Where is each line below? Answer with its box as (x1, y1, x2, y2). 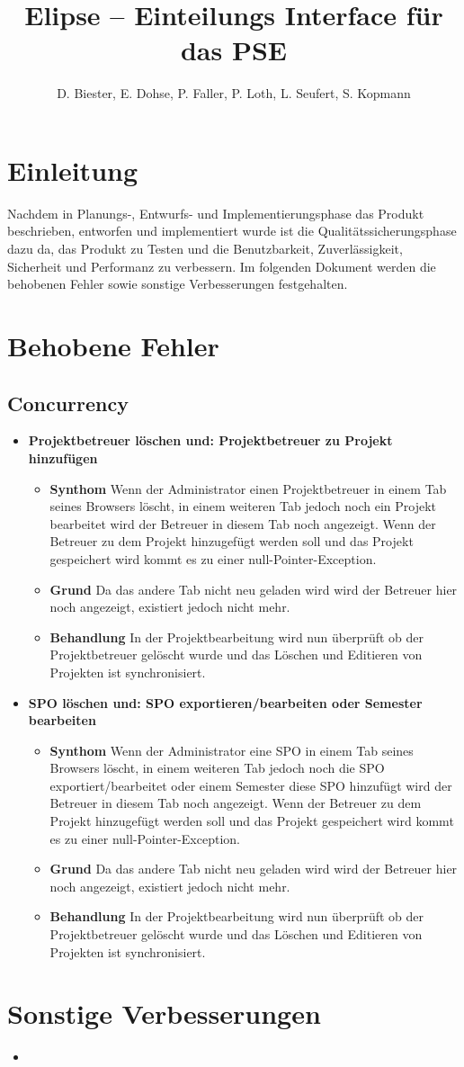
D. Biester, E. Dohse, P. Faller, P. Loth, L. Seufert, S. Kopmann (57, 84, 411, 103)
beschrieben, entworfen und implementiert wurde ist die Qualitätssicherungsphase (7, 221, 457, 240)
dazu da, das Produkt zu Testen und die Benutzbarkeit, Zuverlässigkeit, (7, 239, 403, 258)
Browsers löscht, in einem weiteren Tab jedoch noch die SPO (49, 758, 385, 777)
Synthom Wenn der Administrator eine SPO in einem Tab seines (49, 740, 414, 759)
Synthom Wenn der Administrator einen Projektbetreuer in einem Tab (49, 479, 447, 498)
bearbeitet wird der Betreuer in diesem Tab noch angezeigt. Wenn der (49, 514, 436, 533)
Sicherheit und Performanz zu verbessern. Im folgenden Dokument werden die (7, 256, 436, 275)
